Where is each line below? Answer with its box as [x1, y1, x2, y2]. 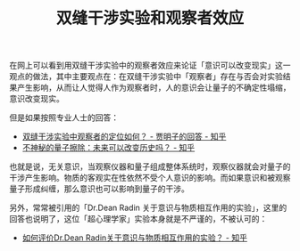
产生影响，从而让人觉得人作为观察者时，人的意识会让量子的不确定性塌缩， [16, 82, 291, 93]
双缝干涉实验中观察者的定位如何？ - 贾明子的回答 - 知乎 [21, 131, 227, 142]
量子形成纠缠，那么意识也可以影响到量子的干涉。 [9, 183, 189, 194]
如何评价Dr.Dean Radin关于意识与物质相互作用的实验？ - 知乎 [21, 232, 248, 243]
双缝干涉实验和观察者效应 [55, 8, 244, 28]
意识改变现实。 [9, 93, 64, 104]
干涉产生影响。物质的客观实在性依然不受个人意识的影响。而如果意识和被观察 [9, 173, 291, 183]
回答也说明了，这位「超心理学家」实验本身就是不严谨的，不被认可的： [9, 214, 268, 224]
